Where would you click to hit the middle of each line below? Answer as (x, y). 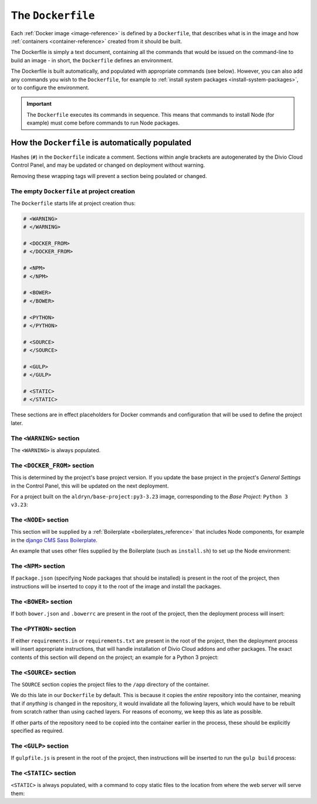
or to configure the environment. (50, 88)
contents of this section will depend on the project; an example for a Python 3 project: (115, 657)
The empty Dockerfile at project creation (73, 191)
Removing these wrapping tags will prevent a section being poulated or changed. (109, 176)
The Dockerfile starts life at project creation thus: (73, 203)
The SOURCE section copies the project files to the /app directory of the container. (110, 684)
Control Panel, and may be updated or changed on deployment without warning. (108, 165)
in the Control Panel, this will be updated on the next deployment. (90, 486)
